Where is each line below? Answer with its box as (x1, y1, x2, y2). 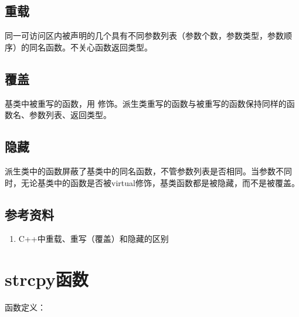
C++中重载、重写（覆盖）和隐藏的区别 (18, 232, 169, 245)
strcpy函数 (5, 267, 89, 291)
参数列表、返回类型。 (29, 109, 111, 121)
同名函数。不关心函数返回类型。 (29, 41, 152, 53)
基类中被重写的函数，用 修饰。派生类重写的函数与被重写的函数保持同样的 (5, 97, 287, 109)
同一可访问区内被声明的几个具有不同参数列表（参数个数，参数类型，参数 (5, 29, 284, 42)
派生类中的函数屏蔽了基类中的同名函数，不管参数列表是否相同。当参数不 (5, 164, 284, 177)
